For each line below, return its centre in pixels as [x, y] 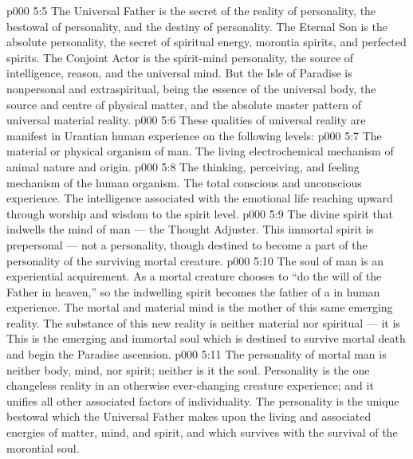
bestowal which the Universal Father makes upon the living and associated [189, 416]
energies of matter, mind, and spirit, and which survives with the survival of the [202, 432]
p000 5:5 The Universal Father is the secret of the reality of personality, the [191, 10]
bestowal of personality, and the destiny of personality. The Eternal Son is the [197, 26]
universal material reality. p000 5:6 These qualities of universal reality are [186, 120]
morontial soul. [43, 447]
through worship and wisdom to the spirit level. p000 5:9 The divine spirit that [200, 213]
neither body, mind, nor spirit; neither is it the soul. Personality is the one [188, 369]
